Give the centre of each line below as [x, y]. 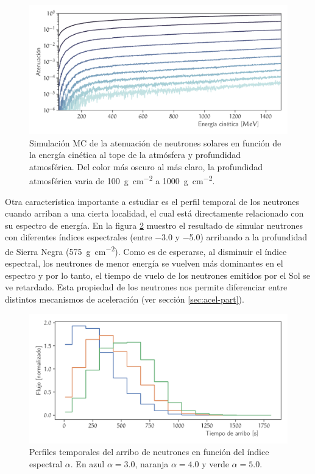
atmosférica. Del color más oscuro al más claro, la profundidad [146, 166]
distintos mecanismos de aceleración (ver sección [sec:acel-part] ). [125, 299]
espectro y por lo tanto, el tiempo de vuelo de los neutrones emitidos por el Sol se [158, 275]
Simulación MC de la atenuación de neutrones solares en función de [155, 142]
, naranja [152, 463]
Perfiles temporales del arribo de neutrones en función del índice [149, 452]
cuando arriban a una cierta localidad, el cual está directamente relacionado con [154, 213]
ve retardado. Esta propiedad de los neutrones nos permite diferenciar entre [146, 287]
